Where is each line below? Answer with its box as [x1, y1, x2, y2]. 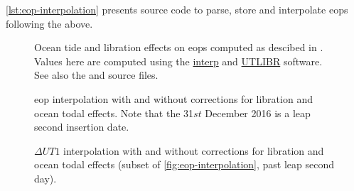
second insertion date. [34, 119, 129, 134]
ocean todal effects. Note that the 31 [34, 105, 194, 120]
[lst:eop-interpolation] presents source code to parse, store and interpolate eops [6, 2, 348, 16]
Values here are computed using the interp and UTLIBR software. [34, 53, 323, 68]
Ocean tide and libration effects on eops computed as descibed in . [34, 40, 323, 55]
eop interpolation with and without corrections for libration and [34, 91, 313, 106]
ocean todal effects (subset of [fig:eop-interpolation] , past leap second [34, 157, 334, 172]
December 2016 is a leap [205, 105, 311, 120]
